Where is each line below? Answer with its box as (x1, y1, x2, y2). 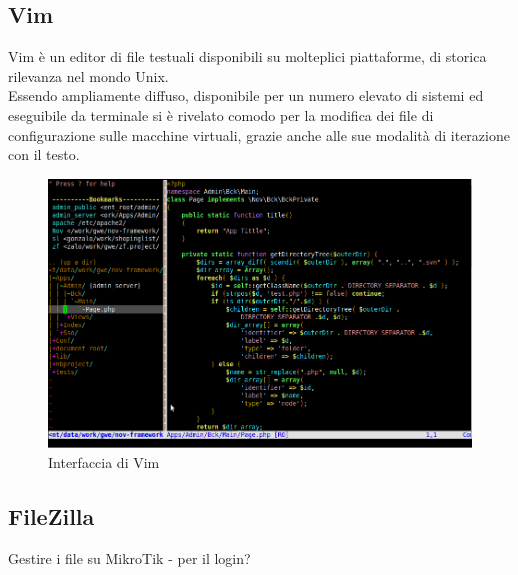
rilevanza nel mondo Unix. (8, 65, 169, 86)
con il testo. (8, 144, 80, 165)
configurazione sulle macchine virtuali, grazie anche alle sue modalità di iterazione (8, 124, 510, 145)
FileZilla (8, 500, 95, 531)
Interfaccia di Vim (48, 451, 160, 472)
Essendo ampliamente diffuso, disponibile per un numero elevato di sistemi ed (8, 85, 484, 106)
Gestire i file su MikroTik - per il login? (8, 547, 251, 568)
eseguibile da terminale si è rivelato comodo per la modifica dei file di (8, 104, 434, 125)
